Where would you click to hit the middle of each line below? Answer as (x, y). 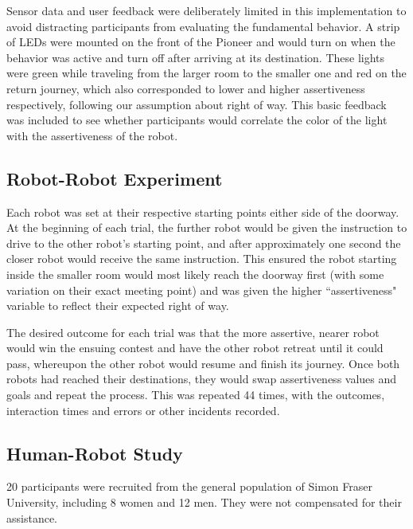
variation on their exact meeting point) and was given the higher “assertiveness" (202, 290)
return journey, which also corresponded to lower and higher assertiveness (186, 88)
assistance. (32, 517)
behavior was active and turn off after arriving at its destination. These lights (196, 57)
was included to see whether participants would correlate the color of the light (197, 120)
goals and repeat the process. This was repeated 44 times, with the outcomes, (196, 395)
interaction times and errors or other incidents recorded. (143, 410)
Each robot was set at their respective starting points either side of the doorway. (203, 212)
